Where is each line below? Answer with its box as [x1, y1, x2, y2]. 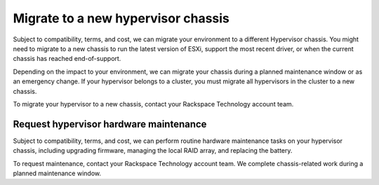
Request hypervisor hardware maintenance [13, 118, 207, 130]
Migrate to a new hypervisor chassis [13, 11, 230, 26]
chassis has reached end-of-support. [13, 55, 121, 63]
